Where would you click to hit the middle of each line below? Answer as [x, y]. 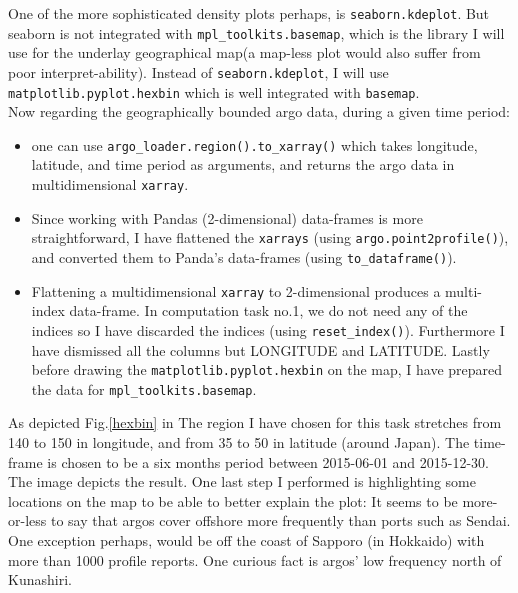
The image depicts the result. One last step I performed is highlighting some [242, 481]
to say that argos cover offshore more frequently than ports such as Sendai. [280, 520]
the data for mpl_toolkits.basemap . [144, 388]
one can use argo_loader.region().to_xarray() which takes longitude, [254, 144]
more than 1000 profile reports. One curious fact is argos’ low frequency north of [255, 559]
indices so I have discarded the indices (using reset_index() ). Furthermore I [268, 329]
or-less [27, 520]
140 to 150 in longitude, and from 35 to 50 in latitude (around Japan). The [239, 442]
